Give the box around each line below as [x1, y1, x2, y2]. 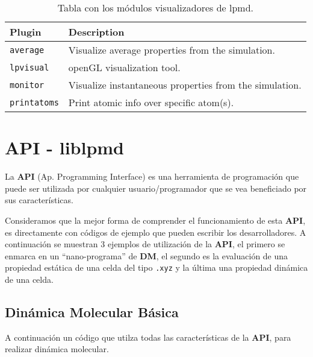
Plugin [10, 25, 42, 39]
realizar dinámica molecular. [5, 343, 109, 355]
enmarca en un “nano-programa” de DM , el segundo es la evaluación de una [5, 249, 288, 262]
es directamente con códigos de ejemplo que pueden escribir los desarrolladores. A [5, 226, 306, 238]
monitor [10, 80, 45, 90]
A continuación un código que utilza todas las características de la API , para [5, 330, 291, 343]
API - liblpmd [5, 135, 125, 160]
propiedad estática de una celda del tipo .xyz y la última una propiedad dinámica [5, 261, 308, 274]
